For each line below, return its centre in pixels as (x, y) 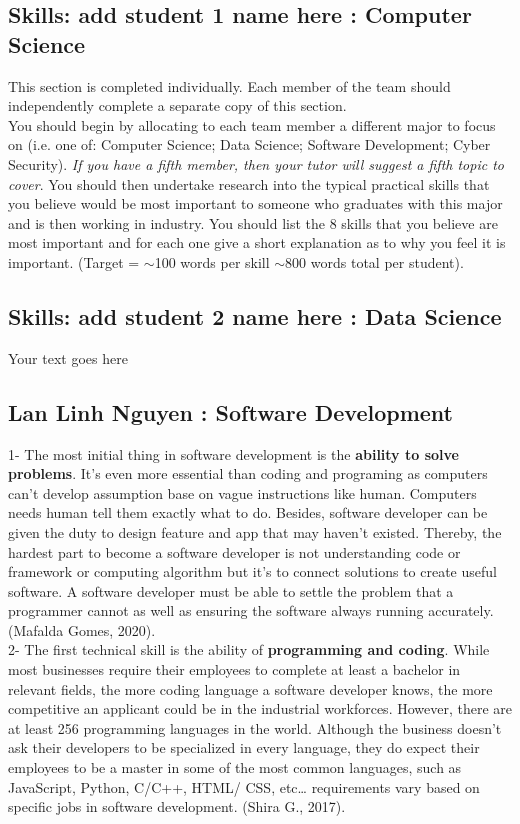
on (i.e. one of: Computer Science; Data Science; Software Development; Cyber (249, 144)
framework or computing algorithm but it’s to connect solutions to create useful (252, 571)
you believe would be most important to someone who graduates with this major (255, 203)
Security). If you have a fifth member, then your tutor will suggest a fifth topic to (256, 163)
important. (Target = (74, 261)
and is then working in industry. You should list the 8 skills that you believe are (253, 222)
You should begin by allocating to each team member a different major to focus (252, 124)
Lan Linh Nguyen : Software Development (230, 411)
